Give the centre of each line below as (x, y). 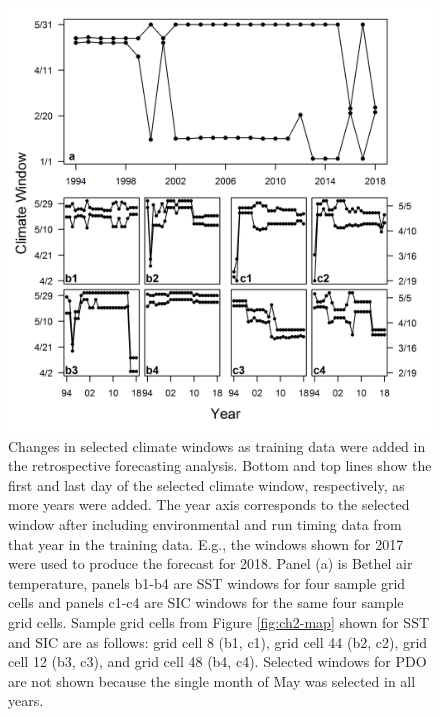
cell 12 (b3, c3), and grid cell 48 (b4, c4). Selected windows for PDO (217, 661)
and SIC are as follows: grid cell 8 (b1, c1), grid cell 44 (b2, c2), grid (218, 641)
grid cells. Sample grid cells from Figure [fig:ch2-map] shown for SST (219, 621)
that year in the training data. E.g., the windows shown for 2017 (206, 543)
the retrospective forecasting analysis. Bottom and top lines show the (220, 465)
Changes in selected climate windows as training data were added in (217, 445)
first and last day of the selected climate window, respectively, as (206, 484)
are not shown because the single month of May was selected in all (212, 680)
